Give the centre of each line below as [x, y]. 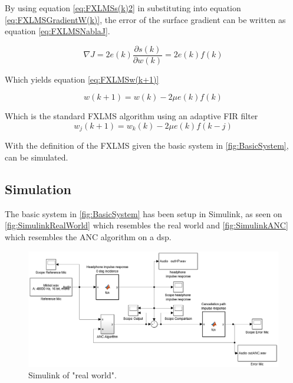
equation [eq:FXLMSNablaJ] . [57, 31]
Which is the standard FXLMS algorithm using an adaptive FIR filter [131, 116]
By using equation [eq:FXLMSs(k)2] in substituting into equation [123, 8]
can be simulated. [37, 157]
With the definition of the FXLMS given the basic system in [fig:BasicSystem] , [147, 145]
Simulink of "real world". [73, 375]
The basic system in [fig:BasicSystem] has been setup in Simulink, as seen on [144, 213]
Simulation [38, 189]
